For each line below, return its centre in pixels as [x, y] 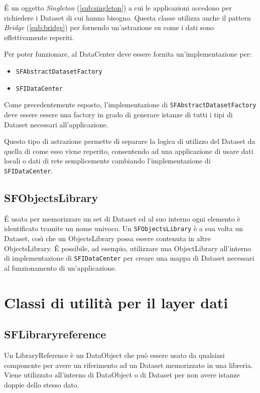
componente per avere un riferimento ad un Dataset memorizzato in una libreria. [128, 365]
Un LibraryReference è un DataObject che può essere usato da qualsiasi [114, 355]
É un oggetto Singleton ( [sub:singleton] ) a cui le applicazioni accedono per [118, 8]
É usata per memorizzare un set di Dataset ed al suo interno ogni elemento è [122, 218]
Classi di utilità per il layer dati [116, 302]
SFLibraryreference [55, 334]
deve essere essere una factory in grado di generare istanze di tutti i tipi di [118, 114]
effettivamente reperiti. [39, 37]
